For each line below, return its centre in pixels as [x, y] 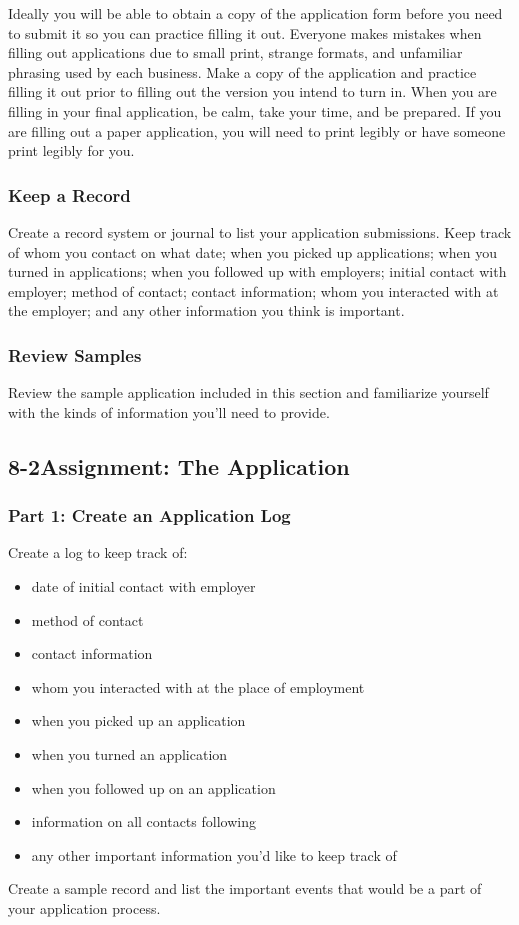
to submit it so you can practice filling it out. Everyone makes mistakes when [245, 32]
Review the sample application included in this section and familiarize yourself [248, 392]
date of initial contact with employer [143, 585]
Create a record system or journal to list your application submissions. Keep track [260, 231]
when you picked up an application [138, 720]
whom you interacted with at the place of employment [198, 686]
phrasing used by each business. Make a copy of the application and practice [242, 71]
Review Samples [75, 354]
